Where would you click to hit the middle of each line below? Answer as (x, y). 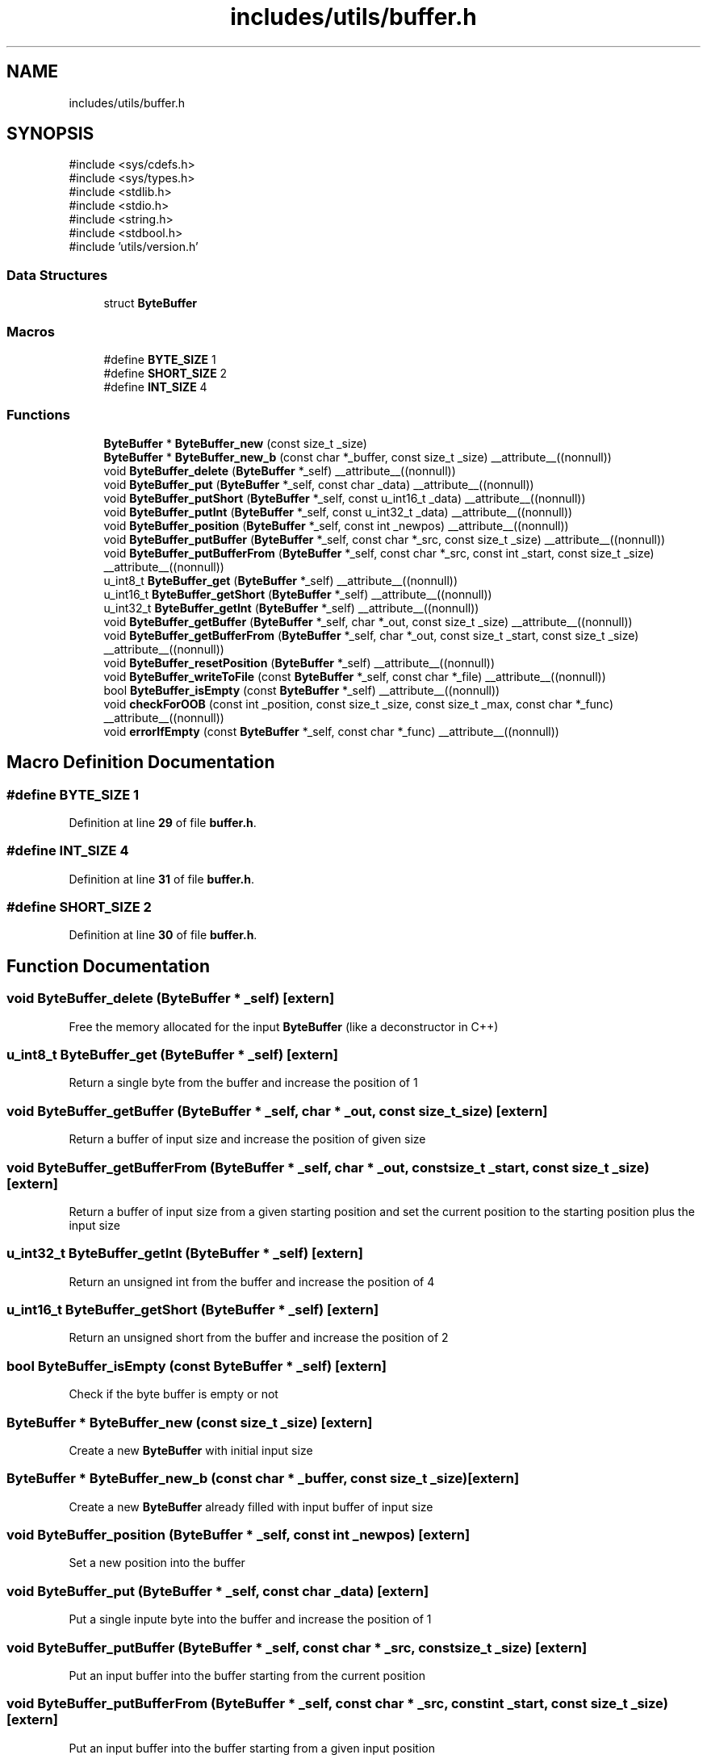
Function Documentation (108, 966)
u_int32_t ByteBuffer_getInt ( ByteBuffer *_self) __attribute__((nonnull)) (291, 608)
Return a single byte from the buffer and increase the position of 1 (243, 1083)
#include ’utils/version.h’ (134, 247)
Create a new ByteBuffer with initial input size (191, 1450)
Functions (38, 415)
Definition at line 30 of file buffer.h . (163, 935)
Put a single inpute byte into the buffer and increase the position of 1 (250, 1619)
